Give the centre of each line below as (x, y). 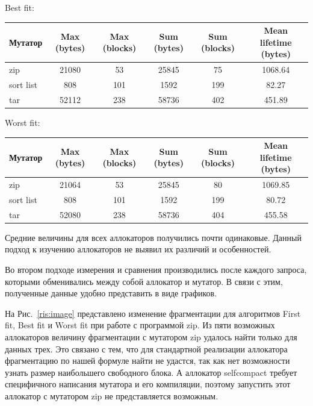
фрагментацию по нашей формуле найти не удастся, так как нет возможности (147, 361)
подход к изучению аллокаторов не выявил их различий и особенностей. (138, 249)
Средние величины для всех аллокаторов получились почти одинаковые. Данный (153, 237)
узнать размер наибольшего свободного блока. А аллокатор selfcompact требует (151, 372)
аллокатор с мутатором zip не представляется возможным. (112, 395)
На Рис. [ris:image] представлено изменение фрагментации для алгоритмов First (153, 313)
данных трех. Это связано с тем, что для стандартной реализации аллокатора (146, 348)
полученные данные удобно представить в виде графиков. (111, 293)
